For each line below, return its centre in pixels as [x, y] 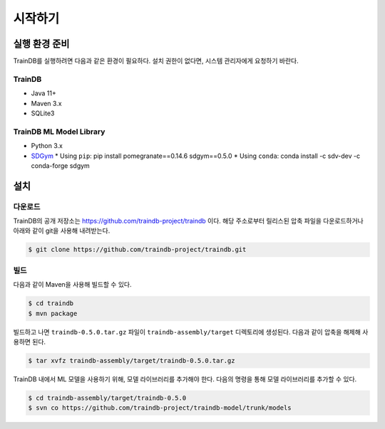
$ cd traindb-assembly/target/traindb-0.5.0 [107, 398]
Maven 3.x [46, 103]
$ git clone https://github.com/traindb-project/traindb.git [137, 250]
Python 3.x [47, 146]
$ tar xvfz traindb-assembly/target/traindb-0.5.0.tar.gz [132, 360]
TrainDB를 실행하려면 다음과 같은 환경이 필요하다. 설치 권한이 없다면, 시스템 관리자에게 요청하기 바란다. [156, 61]
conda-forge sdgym [61, 165]
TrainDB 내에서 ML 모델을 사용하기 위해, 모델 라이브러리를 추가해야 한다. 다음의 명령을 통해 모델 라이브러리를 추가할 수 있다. [185, 379]
